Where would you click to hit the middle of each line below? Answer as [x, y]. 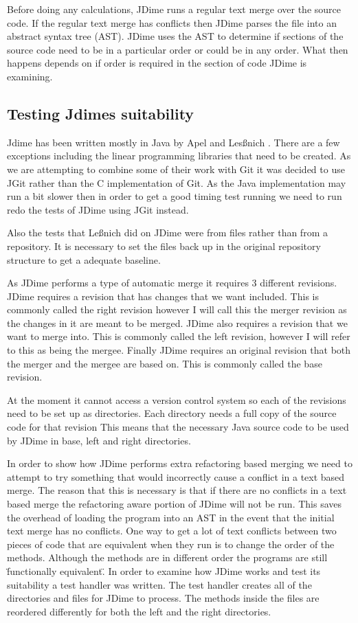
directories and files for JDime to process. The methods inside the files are [163, 598]
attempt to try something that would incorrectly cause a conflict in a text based [176, 476]
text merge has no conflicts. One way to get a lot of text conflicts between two [172, 531]
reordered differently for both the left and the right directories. [139, 611]
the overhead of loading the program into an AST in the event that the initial [171, 517]
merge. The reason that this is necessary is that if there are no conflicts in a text [177, 490]
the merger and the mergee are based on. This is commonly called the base [165, 363]
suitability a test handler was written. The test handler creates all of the [159, 584]
